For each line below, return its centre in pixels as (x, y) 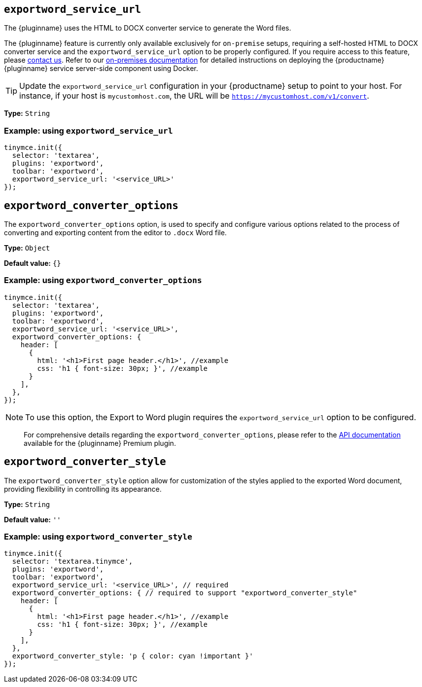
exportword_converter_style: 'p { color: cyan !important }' (133, 656)
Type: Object (27, 248)
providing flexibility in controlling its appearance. (83, 489)
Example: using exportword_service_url (88, 130)
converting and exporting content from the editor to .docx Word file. (115, 233)
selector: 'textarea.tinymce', (72, 561)
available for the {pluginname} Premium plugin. (100, 443)
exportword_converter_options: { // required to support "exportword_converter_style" (185, 593)
